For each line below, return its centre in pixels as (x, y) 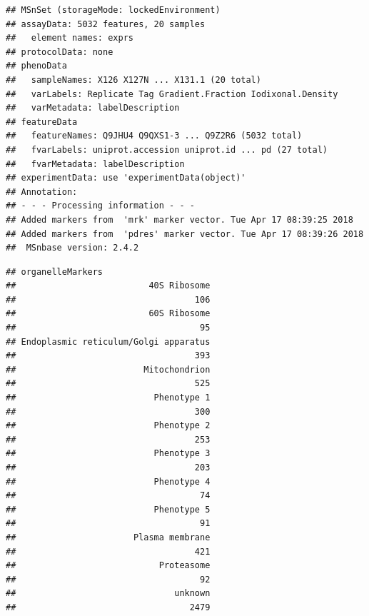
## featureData (42, 122)
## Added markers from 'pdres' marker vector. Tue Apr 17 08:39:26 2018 (185, 234)
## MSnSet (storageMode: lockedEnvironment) (113, 10)
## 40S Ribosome (108, 286)
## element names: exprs (70, 38)
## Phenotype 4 (108, 481)
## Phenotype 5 (108, 509)
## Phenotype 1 (108, 398)
